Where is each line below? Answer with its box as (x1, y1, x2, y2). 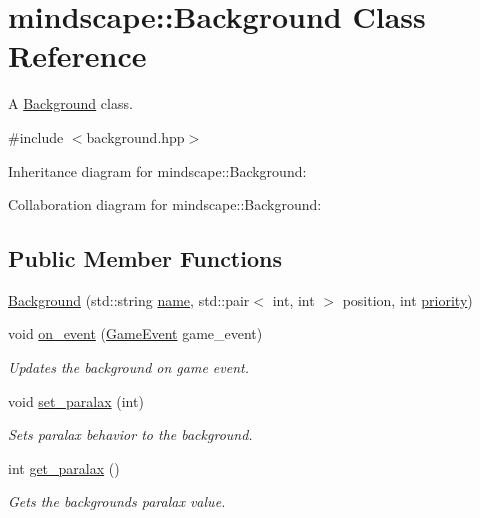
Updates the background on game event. (8, 357, 249, 378)
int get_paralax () (8, 457, 120, 478)
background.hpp (86, 126, 185, 147)
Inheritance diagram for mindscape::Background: (8, 160, 307, 181)
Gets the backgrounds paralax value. (8, 491, 226, 512)
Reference (8, 35, 147, 76)
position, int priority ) (342, 289, 473, 310)
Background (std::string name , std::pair (8, 289, 250, 310)
